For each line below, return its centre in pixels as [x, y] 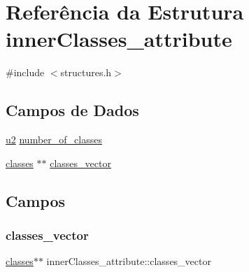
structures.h [86, 72]
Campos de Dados [72, 110]
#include [25, 72]
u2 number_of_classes [54, 139]
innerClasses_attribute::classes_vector [129, 261]
